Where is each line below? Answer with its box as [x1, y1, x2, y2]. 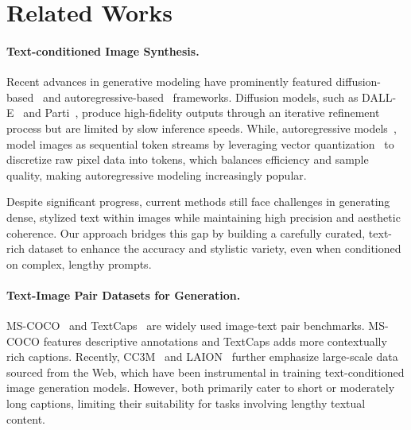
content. [6, 410, 45, 427]
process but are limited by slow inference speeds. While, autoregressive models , [6, 119, 397, 136]
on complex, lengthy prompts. [6, 255, 152, 272]
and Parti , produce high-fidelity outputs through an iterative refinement [23, 104, 380, 121]
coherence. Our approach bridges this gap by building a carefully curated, [6, 224, 366, 241]
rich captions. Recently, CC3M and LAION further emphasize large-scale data [6, 348, 398, 365]
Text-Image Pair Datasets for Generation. [6, 286, 241, 303]
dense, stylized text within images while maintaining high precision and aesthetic [6, 208, 401, 225]
